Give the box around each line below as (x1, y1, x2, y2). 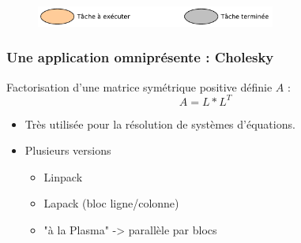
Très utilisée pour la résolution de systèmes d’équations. (24, 115, 295, 132)
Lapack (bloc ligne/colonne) (43, 195, 179, 211)
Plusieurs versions (24, 142, 111, 159)
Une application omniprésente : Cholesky (6, 47, 274, 67)
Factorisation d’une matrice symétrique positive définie (6, 78, 273, 95)
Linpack (43, 168, 83, 185)
